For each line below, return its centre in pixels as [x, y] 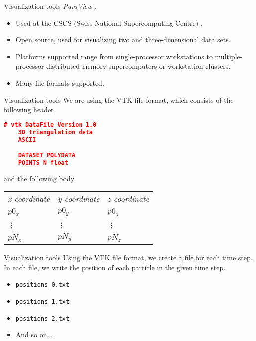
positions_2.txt [43, 318]
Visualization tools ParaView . [50, 6]
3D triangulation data [56, 132]
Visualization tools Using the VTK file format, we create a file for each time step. [128, 258]
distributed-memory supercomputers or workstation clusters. [138, 66]
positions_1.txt [43, 302]
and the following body [39, 178]
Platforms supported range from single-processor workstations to [114, 56]
